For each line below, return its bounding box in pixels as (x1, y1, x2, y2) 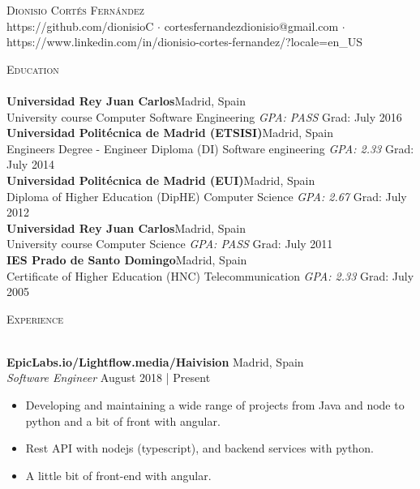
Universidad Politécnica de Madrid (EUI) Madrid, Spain (6, 171, 315, 188)
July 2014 (6, 156, 54, 173)
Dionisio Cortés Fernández (6, 2, 144, 18)
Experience (6, 310, 63, 327)
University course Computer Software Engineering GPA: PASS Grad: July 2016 (6, 108, 402, 125)
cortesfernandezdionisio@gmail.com (164, 17, 339, 34)
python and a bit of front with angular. (25, 412, 221, 429)
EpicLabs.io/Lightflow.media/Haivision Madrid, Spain (6, 353, 304, 370)
